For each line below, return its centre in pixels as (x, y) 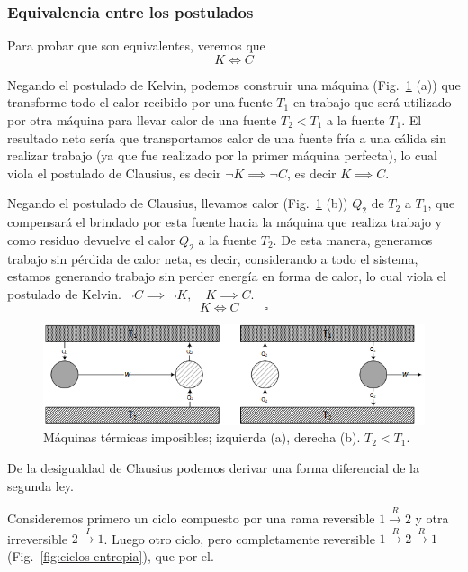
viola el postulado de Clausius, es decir (114, 173)
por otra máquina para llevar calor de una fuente (142, 120)
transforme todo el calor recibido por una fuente (140, 102)
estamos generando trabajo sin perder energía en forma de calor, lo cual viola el (227, 276)
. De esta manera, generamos (353, 239)
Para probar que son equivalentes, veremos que (136, 45)
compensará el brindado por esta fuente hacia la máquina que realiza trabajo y (225, 222)
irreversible (38, 538)
